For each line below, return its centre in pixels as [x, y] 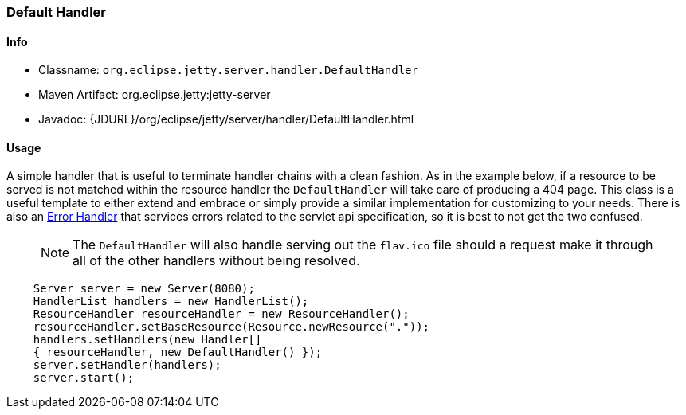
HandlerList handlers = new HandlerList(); [171, 301]
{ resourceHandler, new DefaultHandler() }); [178, 352]
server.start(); [84, 378]
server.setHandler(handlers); [127, 365]
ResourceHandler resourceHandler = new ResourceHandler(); [221, 314]
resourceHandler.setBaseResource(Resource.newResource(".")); [231, 327]
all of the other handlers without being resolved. [216, 261]
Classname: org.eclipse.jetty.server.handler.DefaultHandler [228, 70]
